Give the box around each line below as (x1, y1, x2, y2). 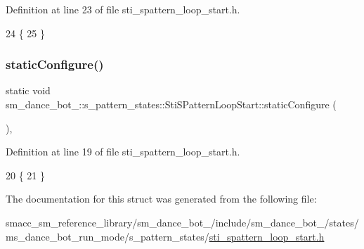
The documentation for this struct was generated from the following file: (6, 191, 317, 206)
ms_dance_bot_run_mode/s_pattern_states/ (6, 229, 209, 243)
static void (6, 83, 51, 98)
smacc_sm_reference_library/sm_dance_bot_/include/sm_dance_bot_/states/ (6, 215, 359, 229)
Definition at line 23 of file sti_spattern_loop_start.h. (6, 2, 240, 16)
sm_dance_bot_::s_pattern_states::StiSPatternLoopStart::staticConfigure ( (6, 97, 337, 111)
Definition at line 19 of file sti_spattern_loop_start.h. (6, 144, 240, 159)
